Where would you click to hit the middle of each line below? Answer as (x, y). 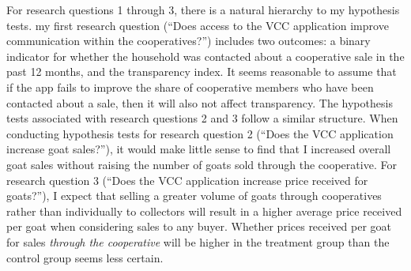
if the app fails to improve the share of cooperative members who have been (190, 87)
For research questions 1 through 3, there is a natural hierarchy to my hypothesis (203, 9)
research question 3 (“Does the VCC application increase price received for (187, 180)
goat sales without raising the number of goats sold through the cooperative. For (202, 164)
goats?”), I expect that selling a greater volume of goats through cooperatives (194, 196)
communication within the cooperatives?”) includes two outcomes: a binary (189, 41)
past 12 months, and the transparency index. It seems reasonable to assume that (202, 72)
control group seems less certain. (85, 257)
